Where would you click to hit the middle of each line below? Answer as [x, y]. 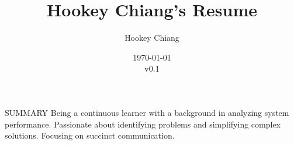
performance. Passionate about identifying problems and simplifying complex [143, 124]
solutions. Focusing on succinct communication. [90, 135]
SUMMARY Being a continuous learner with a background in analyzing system [147, 112]
